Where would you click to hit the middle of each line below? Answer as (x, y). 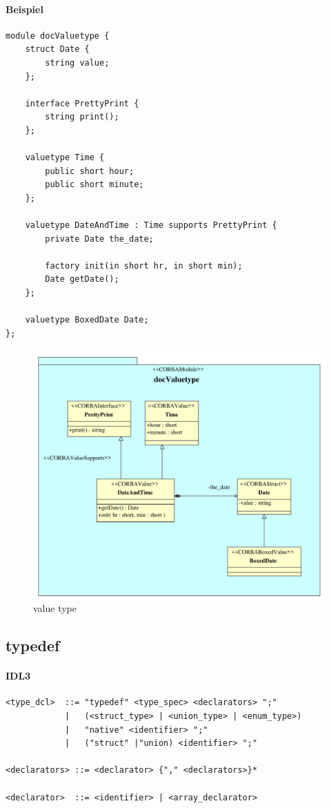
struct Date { (57, 49)
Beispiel (24, 9)
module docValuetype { (58, 36)
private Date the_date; (99, 239)
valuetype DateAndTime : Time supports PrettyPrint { (151, 225)
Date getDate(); (82, 279)
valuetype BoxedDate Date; (87, 320)
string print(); (82, 117)
